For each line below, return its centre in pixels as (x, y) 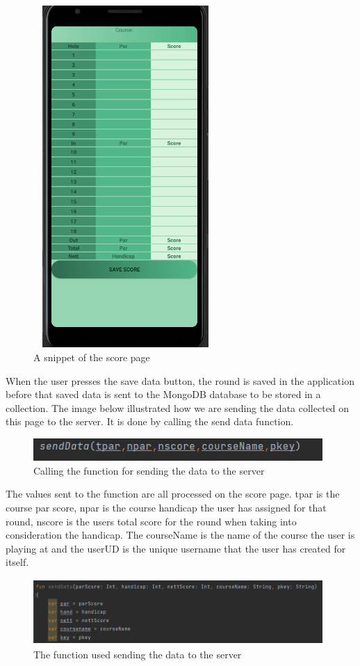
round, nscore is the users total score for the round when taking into (151, 521)
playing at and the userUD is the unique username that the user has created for (176, 548)
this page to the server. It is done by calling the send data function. (150, 421)
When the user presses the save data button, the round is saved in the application (180, 380)
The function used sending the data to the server (138, 654)
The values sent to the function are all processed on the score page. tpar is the (173, 494)
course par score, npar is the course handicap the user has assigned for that (166, 507)
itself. (17, 562)
